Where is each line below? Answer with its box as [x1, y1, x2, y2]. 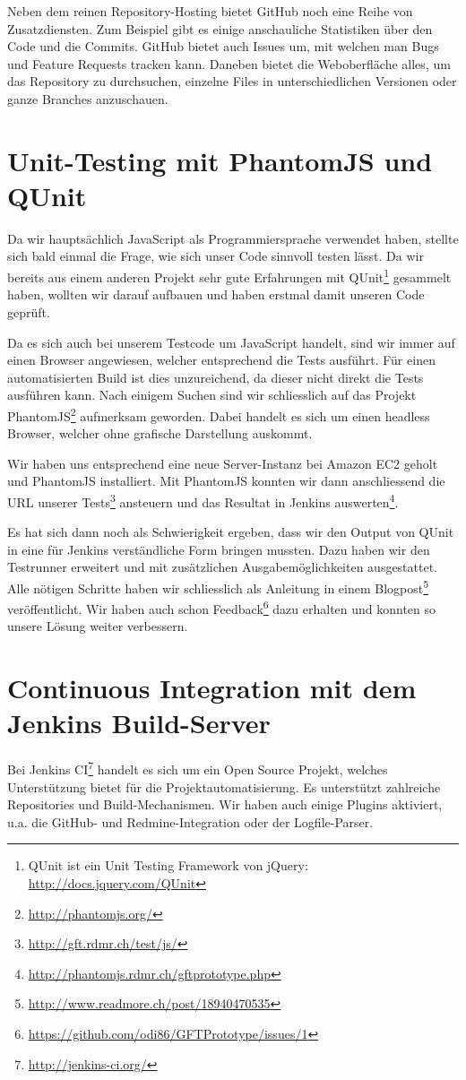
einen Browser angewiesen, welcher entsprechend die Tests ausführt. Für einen [7, 350, 436, 369]
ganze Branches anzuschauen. [7, 89, 168, 108]
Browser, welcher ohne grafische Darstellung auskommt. [7, 424, 313, 443]
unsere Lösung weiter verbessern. [7, 617, 188, 635]
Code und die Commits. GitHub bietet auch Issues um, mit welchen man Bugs [7, 37, 439, 56]
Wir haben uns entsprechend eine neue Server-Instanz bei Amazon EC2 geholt [7, 454, 438, 472]
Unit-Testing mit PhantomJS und [7, 142, 433, 178]
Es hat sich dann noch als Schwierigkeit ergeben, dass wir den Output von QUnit [7, 523, 454, 541]
